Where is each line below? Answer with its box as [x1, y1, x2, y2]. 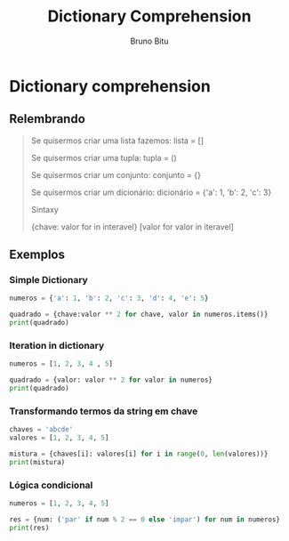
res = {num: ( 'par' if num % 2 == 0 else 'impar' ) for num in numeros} [9, 514, 281, 524]
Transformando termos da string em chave [9, 405, 198, 417]
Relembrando [9, 111, 86, 126]
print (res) [9, 523, 50, 532]
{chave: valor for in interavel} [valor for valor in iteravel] [30, 221, 234, 232]
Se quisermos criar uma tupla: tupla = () [30, 152, 178, 163]
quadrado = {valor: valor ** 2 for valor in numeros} [9, 375, 213, 384]
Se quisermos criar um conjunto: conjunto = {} [30, 169, 202, 180]
